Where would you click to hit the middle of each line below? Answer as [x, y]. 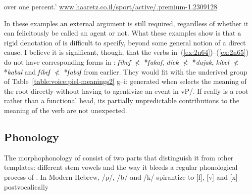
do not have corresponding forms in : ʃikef [67, 61]
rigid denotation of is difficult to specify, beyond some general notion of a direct [125, 42]
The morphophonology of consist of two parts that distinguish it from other [119, 157]
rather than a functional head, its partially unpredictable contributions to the [122, 100]
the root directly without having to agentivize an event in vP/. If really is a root [126, 91]
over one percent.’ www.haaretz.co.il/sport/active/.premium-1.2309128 [111, 6]
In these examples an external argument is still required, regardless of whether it [126, 23]
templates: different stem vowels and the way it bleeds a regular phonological [121, 167]
